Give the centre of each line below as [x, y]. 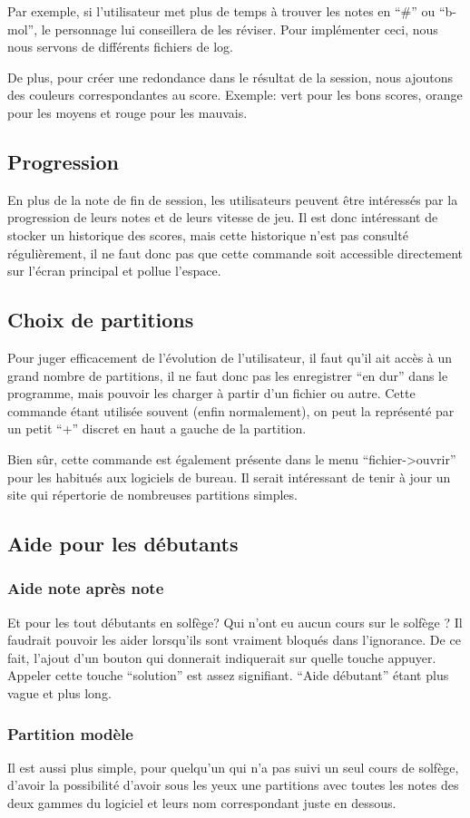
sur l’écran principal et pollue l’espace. [114, 271]
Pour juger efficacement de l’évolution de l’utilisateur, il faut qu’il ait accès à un [230, 357]
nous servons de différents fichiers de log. [120, 47]
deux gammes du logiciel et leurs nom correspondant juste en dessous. [202, 803]
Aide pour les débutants [123, 544]
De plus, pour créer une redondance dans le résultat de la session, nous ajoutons [230, 77]
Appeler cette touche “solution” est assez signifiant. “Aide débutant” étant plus [228, 675]
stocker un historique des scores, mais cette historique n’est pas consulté [208, 234]
